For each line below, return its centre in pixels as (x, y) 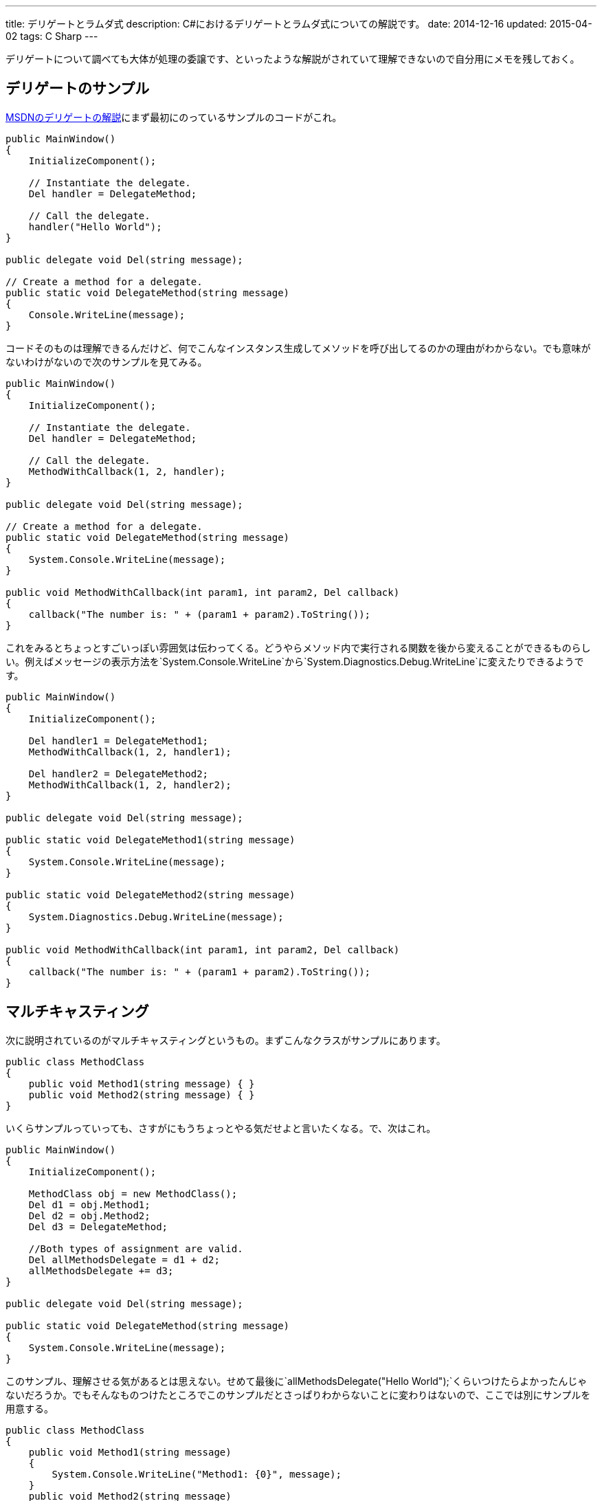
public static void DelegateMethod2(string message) (150, 894)
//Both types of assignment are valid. (136, 1248)
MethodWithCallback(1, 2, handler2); (130, 785)
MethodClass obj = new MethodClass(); (133, 1193)
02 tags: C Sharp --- (52, 36)
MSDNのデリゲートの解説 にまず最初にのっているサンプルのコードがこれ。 (174, 117)
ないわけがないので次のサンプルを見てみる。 (107, 362)
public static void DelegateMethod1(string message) (150, 840)
